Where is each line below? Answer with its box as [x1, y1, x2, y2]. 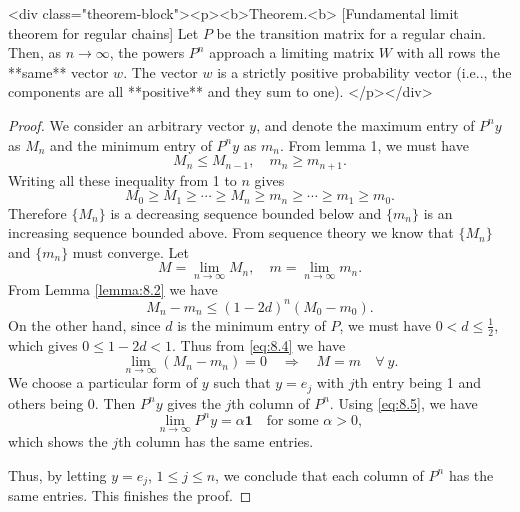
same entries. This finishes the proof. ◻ [8, 485, 252, 506]
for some [266, 413, 319, 428]
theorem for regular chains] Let [8, 22, 199, 43]
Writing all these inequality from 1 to [8, 169, 237, 190]
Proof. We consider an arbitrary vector [8, 114, 245, 135]
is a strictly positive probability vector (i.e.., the [217, 61, 512, 82]
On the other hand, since [8, 314, 161, 335]
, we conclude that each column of [215, 464, 424, 485]
